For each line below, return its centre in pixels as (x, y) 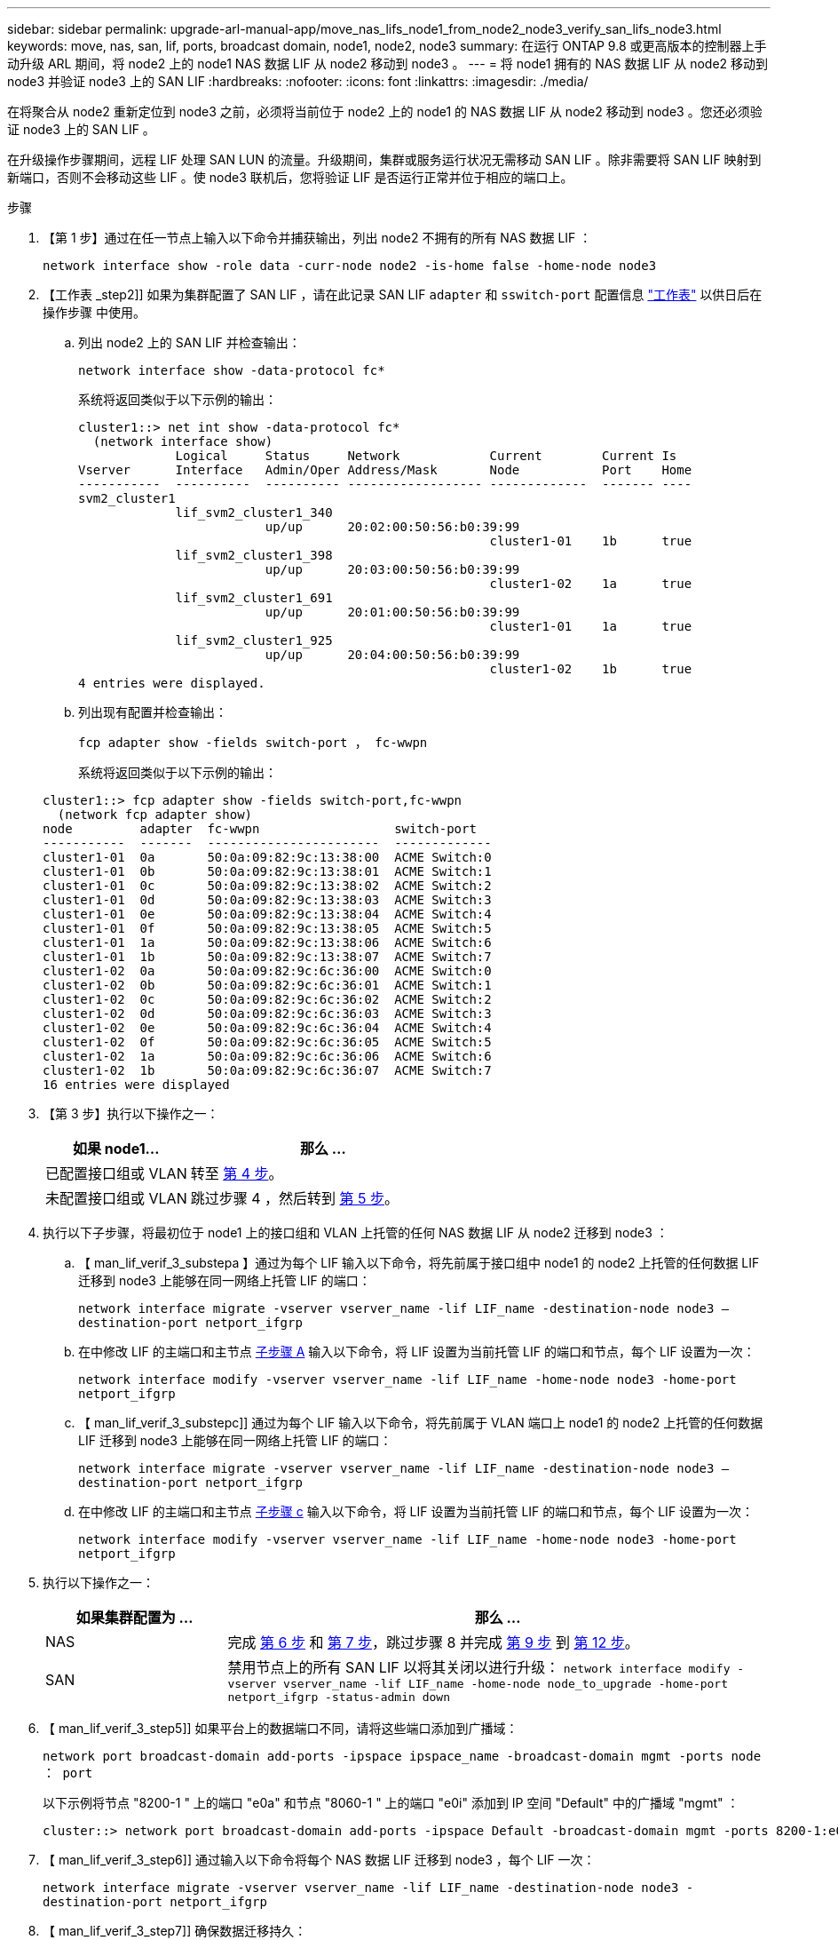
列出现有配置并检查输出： (153, 712)
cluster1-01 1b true (591, 541)
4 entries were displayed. (172, 683)
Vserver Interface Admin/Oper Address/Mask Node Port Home (385, 470)
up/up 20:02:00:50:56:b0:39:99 (392, 527)
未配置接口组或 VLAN (116, 1198)
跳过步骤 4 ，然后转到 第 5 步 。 (295, 1198)
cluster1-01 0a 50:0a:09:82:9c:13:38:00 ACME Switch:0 (267, 857)
